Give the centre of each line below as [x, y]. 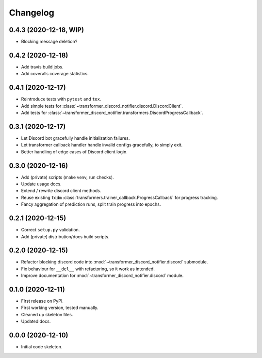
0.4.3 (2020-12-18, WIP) [47, 30]
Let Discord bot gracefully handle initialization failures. [75, 138]
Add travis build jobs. [42, 67]
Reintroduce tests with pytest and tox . [61, 99]
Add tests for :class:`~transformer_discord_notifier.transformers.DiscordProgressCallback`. [112, 113]
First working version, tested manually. [60, 308]
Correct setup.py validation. [50, 230]
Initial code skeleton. [42, 347]
